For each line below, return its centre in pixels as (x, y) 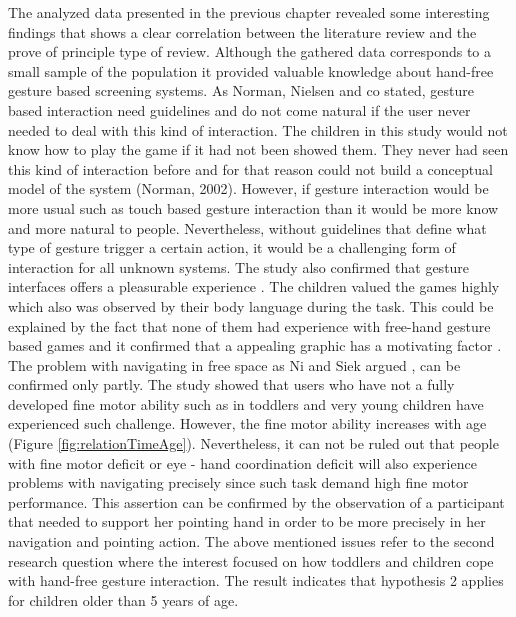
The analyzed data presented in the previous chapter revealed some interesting (249, 12)
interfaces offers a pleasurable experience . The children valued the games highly (254, 286)
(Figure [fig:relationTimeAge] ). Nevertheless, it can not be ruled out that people (253, 443)
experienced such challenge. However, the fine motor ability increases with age (247, 423)
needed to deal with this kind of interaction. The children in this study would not (258, 129)
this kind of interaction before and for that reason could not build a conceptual (250, 168)
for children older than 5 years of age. (123, 599)
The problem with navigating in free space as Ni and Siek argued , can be (234, 364)
